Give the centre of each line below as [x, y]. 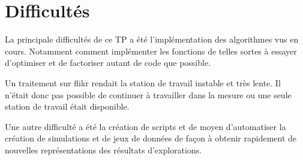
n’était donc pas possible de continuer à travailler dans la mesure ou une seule [148, 94]
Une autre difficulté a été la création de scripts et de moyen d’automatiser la [145, 126]
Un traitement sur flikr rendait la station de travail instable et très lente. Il [143, 82]
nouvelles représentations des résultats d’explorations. [103, 150]
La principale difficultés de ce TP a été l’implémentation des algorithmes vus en [152, 39]
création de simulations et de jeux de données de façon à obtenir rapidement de [151, 138]
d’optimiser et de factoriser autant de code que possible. [108, 63]
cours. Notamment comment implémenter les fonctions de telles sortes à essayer [151, 51]
